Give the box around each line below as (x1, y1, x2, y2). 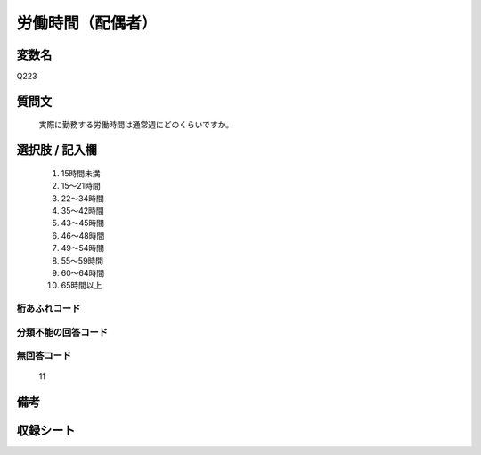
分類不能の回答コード (16, 326, 109, 338)
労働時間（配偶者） (16, 13, 158, 33)
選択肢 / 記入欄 (16, 142, 98, 158)
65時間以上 (61, 280, 102, 291)
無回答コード (16, 350, 72, 362)
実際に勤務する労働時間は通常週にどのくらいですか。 (38, 119, 234, 130)
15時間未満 (61, 167, 101, 178)
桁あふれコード (16, 303, 81, 315)
